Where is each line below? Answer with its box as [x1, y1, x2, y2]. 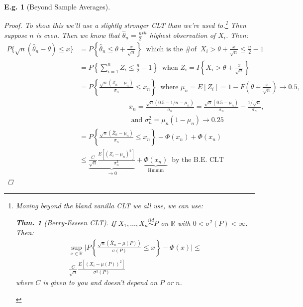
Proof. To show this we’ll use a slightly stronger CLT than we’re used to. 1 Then [4, 18, 246, 30]
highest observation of [149, 29, 216, 40]
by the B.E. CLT [172, 156, 224, 163]
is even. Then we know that [36, 29, 120, 40]
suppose [4, 29, 27, 40]
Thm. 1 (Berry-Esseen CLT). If [15, 217, 116, 228]
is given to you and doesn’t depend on [43, 277, 158, 288]
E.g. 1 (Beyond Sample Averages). [4, 1, 110, 11]
